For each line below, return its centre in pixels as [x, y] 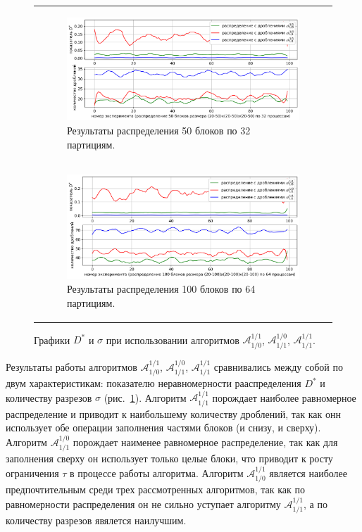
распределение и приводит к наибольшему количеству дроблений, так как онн [173, 413]
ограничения [32, 473]
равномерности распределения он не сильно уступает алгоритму [143, 503]
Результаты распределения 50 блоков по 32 [159, 130]
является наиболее [308, 473]
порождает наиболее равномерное [284, 397]
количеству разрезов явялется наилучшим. [96, 520]
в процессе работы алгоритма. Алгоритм [157, 473]
